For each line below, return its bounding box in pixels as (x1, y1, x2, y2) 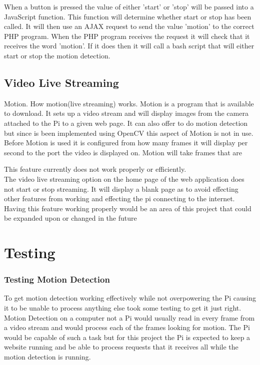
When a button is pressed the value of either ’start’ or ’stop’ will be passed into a (4, 1, 254, 11)
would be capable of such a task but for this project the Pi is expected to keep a (4, 332, 250, 342)
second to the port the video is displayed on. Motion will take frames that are (4, 147, 242, 157)
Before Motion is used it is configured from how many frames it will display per (4, 137, 248, 148)
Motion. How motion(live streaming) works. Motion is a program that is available (4, 98, 254, 108)
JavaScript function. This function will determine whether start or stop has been (4, 11, 251, 21)
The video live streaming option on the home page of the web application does (4, 173, 244, 184)
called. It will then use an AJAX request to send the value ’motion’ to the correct (4, 21, 254, 31)
